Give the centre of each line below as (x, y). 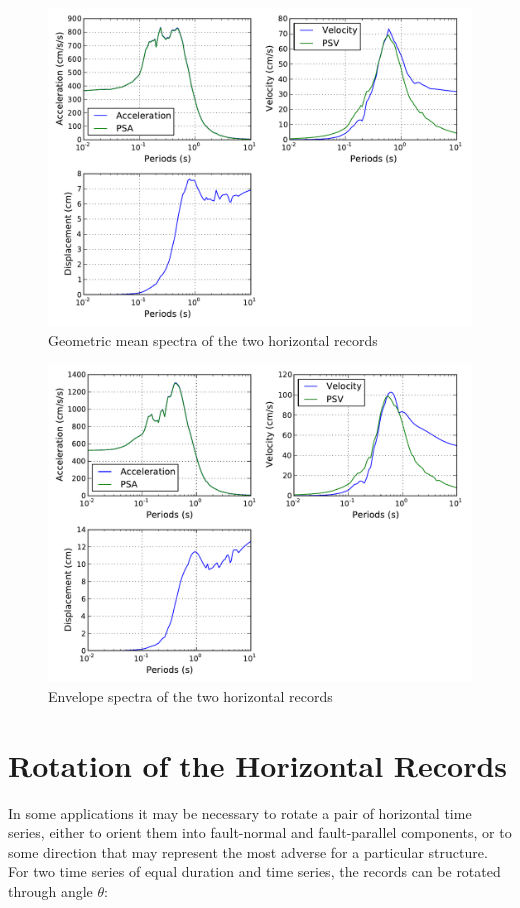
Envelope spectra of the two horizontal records (190, 695)
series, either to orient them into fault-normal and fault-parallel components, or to (260, 832)
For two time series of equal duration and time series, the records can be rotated (254, 871)
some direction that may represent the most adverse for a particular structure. (248, 851)
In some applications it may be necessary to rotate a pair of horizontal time (240, 812)
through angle (50, 890)
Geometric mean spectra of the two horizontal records (213, 339)
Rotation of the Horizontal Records (258, 764)
